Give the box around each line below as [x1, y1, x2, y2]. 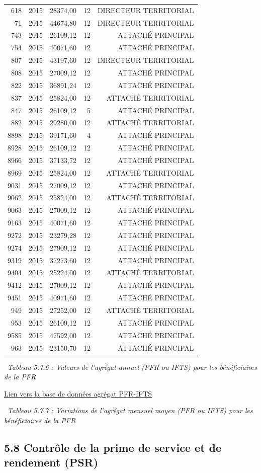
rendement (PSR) [4, 454, 99, 470]
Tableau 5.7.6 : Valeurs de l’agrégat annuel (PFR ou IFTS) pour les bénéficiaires [8, 361, 257, 372]
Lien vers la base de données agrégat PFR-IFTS [4, 388, 152, 399]
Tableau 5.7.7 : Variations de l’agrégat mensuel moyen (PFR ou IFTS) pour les [8, 405, 253, 416]
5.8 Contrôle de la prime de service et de [4, 439, 222, 455]
